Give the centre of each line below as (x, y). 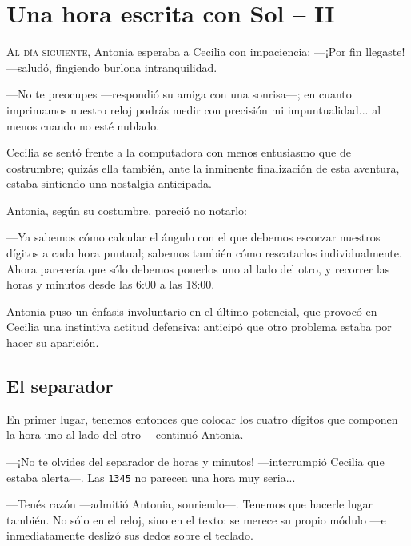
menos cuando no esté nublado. (83, 125)
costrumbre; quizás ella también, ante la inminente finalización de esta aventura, (203, 167)
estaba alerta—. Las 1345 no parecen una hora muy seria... (151, 477)
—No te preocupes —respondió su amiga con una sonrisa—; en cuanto (179, 94)
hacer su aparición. (53, 343)
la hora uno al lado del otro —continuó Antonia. (125, 434)
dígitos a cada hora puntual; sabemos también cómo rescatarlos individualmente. (204, 253)
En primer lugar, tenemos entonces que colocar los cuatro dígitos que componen (202, 418)
